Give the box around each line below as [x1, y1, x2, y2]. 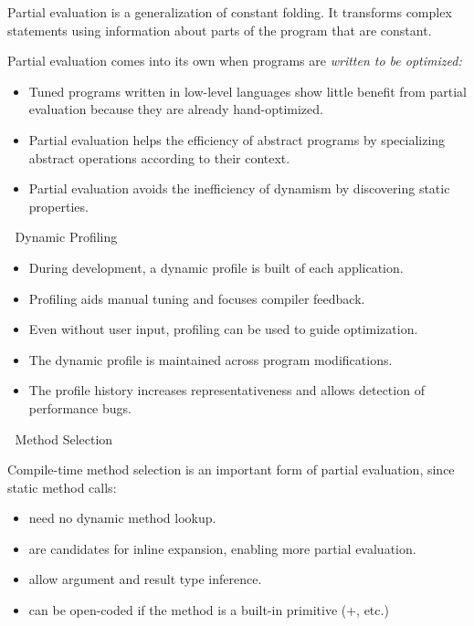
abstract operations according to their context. [28, 148, 290, 167]
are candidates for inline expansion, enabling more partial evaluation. [28, 538, 416, 558]
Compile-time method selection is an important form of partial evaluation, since [7, 460, 455, 479]
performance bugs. [28, 398, 132, 417]
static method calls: [7, 477, 117, 496]
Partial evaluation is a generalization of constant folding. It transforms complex [7, 3, 452, 21]
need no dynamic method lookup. [28, 508, 216, 527]
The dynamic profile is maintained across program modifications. [28, 350, 393, 369]
